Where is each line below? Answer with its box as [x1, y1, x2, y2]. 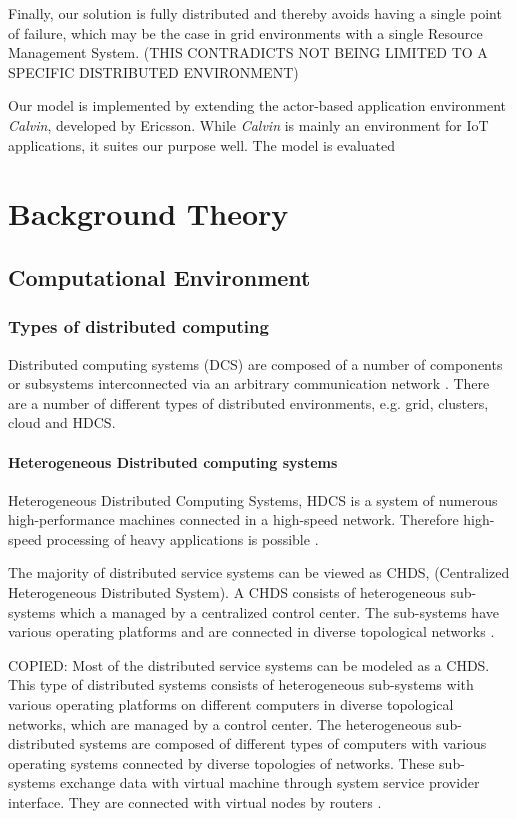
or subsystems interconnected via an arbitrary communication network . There [8, 373, 490, 394]
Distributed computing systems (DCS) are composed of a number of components [8, 353, 503, 374]
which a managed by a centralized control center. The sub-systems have [59, 601, 499, 622]
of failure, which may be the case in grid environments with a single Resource [8, 22, 483, 43]
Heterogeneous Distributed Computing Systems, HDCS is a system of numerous [8, 489, 498, 510]
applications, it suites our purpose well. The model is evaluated [8, 134, 396, 155]
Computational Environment [8, 261, 311, 292]
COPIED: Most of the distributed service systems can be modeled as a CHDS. [8, 654, 490, 675]
